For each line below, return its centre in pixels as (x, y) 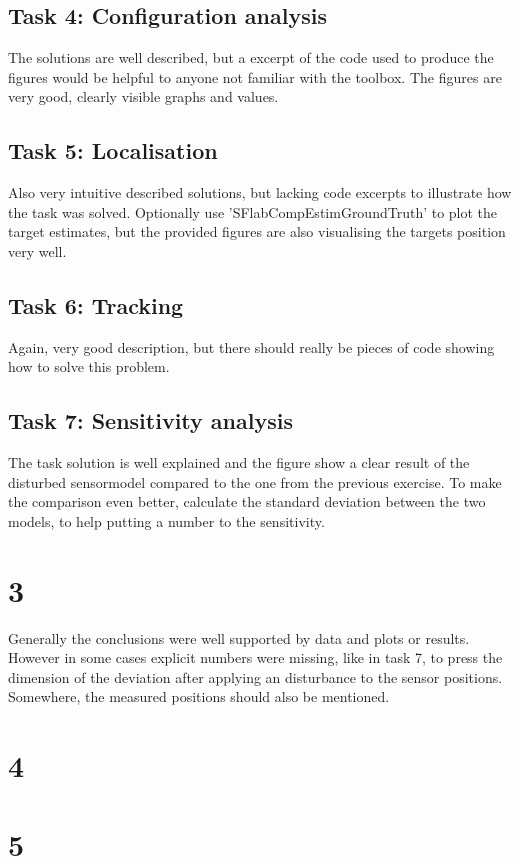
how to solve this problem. (89, 366)
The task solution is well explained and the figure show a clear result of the (239, 462)
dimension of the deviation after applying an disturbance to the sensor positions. (255, 676)
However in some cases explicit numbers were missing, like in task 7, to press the (255, 657)
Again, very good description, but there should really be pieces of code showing (251, 346)
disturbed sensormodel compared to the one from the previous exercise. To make (255, 481)
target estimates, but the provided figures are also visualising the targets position (257, 231)
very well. (37, 250)
